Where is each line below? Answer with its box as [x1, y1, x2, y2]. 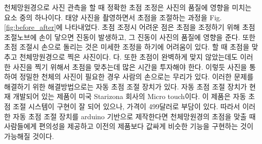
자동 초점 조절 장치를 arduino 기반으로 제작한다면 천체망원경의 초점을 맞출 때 [13, 111, 256, 121]
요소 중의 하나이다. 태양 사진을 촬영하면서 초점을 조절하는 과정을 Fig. [4, 12, 222, 22]
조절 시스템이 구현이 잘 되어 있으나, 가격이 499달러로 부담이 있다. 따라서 [13, 101, 240, 111]
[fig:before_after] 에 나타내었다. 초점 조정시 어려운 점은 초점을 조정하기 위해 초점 [4, 22, 255, 32]
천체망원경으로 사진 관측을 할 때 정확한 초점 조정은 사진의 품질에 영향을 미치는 [4, 2, 252, 12]
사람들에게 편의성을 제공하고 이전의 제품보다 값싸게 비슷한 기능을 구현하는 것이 [4, 121, 253, 131]
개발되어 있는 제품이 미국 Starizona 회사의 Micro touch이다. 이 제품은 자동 [13, 91, 246, 102]
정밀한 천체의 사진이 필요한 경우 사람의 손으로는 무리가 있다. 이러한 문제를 [19, 71, 254, 82]
